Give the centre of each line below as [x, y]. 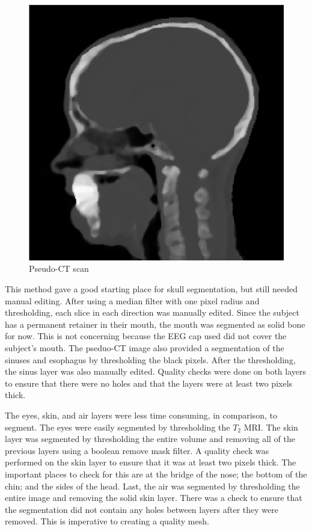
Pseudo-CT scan [59, 269]
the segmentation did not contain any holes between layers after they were [142, 509]
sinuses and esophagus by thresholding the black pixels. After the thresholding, [150, 359]
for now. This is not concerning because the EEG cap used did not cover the [146, 336]
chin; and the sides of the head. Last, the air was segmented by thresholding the [152, 486]
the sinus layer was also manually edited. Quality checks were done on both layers [156, 371]
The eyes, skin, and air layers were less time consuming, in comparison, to [141, 415]
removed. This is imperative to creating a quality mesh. [107, 521]
